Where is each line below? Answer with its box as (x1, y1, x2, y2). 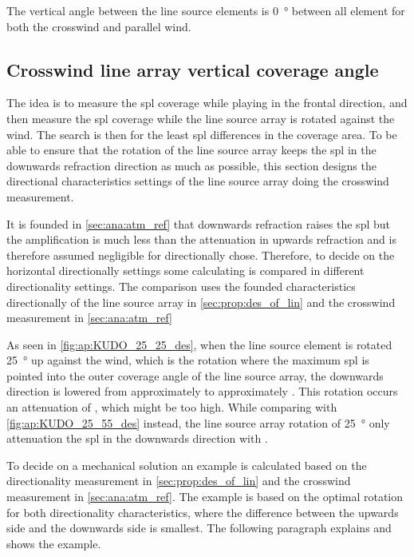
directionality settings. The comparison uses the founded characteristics (6, 277, 356, 294)
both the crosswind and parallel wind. (6, 18, 191, 34)
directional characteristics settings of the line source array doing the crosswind (6, 173, 389, 189)
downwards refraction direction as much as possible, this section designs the (6, 157, 377, 173)
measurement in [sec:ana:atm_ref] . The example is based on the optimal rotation (6, 488, 404, 505)
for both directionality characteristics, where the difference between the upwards (6, 503, 399, 520)
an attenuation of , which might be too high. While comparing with (6, 399, 337, 416)
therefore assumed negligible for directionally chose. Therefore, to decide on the (6, 246, 395, 263)
